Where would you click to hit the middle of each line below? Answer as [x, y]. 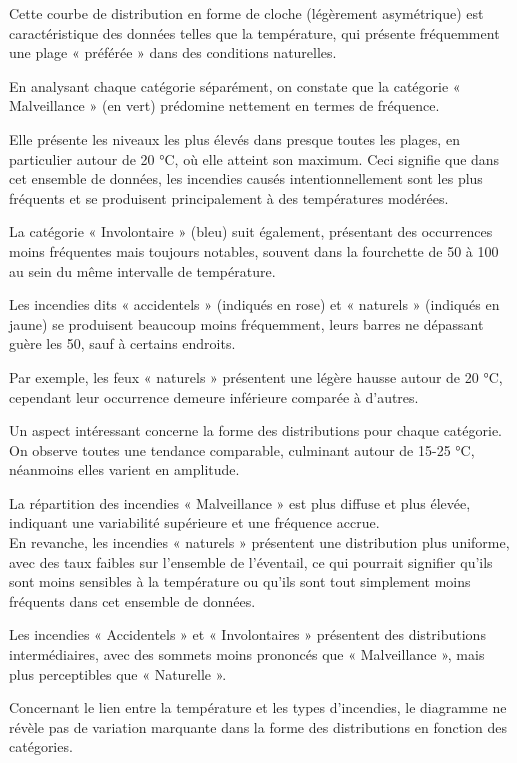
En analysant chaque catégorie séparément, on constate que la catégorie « [235, 85]
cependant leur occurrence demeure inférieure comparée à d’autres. [214, 396]
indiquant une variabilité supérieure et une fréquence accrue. [194, 522]
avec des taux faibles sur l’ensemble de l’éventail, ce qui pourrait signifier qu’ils [251, 561]
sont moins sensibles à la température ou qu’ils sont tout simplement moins [240, 581]
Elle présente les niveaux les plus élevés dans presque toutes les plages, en [234, 138]
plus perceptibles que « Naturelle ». [118, 673]
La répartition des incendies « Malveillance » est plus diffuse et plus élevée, [240, 502]
